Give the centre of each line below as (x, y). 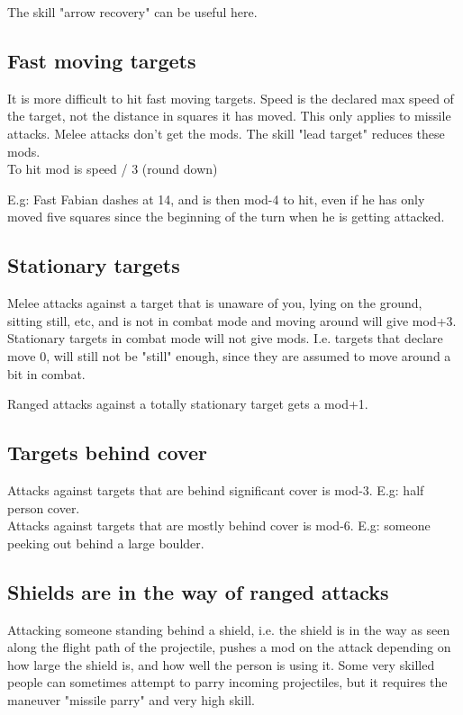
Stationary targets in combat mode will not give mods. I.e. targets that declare (225, 338)
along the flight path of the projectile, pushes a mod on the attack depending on (229, 647)
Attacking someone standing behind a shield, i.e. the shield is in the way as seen (229, 629)
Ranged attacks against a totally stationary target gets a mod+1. (188, 404)
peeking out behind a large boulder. (106, 543)
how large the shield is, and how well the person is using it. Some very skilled (221, 664)
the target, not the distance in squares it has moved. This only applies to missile (229, 116)
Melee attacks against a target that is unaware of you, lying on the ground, (215, 303)
